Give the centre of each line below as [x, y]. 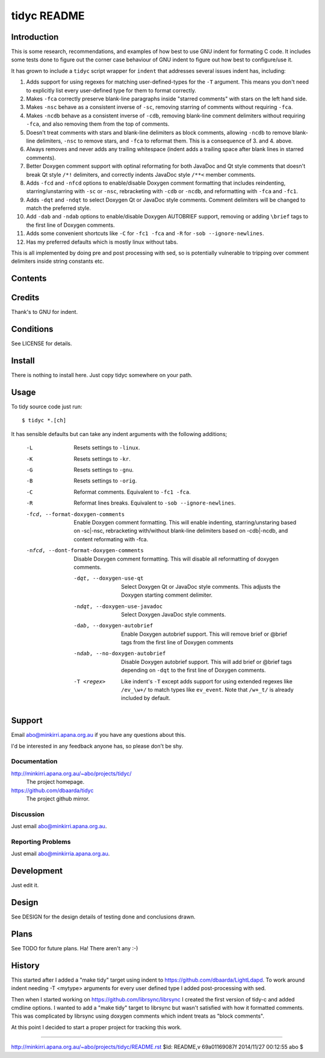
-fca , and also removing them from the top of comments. [98, 124]
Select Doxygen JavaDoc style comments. [174, 614]
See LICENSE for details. [42, 343]
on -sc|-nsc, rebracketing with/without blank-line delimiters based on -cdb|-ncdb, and [181, 531]
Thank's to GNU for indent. [45, 312]
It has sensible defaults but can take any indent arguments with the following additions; [119, 434]
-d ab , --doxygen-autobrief [113, 626]
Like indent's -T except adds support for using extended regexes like [207, 681]
